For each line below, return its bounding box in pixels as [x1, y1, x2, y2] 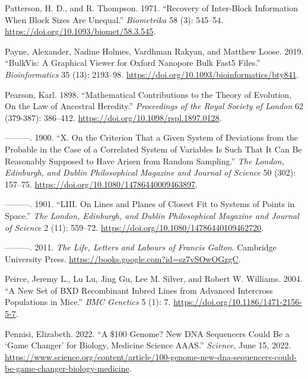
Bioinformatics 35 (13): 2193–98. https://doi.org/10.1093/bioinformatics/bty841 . [5, 68, 299, 80]
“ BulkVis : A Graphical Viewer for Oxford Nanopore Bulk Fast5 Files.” [5, 56, 261, 69]
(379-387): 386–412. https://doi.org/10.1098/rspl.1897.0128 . [5, 111, 222, 123]
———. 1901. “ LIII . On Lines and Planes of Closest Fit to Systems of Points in [5, 198, 295, 210]
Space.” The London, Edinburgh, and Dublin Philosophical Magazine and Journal [5, 209, 299, 221]
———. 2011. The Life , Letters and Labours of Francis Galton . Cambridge [5, 241, 277, 253]
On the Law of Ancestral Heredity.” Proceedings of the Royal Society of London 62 [5, 100, 303, 112]
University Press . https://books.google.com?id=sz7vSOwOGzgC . [5, 252, 241, 265]
